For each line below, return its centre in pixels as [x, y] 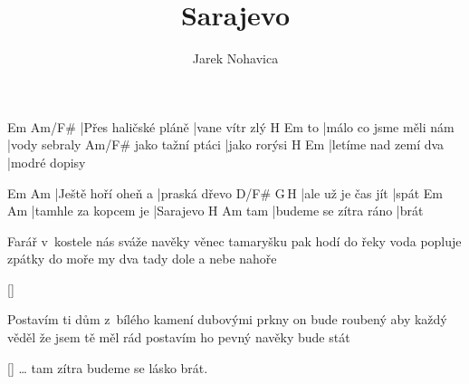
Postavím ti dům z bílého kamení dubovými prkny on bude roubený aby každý [227, 319]
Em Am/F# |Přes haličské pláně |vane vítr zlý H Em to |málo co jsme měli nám [231, 126]
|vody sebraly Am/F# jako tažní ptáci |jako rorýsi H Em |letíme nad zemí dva [226, 144]
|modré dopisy [47, 162]
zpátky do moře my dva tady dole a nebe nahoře [142, 259]
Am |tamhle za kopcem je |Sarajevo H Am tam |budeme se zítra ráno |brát [215, 211]
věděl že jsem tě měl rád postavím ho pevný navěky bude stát [179, 337]
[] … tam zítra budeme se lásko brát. [108, 367]
